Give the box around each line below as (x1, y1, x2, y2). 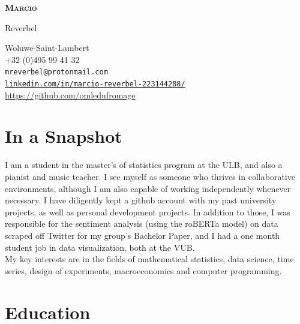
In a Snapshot (5, 124, 122, 148)
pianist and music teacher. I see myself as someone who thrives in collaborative (5, 170, 295, 182)
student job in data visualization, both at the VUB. (5, 241, 195, 253)
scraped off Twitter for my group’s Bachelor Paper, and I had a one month (5, 229, 280, 241)
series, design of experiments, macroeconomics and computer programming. (5, 264, 282, 277)
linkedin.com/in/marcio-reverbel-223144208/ (5, 80, 185, 89)
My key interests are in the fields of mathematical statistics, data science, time (5, 253, 294, 265)
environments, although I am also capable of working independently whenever (5, 182, 291, 194)
